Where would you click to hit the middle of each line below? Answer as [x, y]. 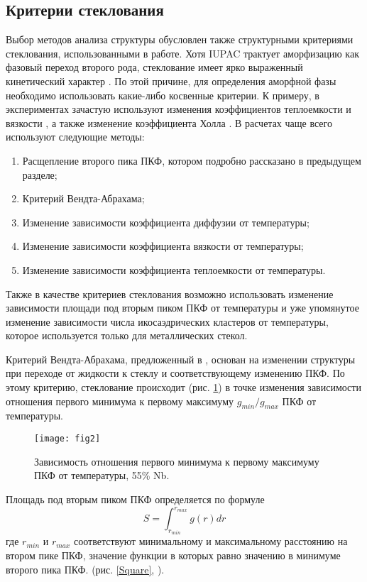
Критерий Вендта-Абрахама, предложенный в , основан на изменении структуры [181, 359]
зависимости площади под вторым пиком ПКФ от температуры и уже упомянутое [182, 308]
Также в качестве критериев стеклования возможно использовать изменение [170, 293]
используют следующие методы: [75, 137]
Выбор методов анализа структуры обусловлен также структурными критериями [180, 39]
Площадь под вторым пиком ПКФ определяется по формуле [135, 499]
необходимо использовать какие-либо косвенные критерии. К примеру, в [163, 95]
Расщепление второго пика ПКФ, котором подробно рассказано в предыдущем [192, 160]
